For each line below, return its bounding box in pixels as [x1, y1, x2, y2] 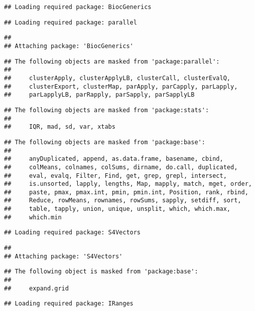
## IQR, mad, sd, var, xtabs [4, 123, 115, 131]
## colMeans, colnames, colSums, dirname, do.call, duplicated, [4, 163, 238, 171]
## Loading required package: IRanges [4, 300, 134, 307]
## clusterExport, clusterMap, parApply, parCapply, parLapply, [4, 83, 238, 90]
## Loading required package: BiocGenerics [4, 4, 152, 11]
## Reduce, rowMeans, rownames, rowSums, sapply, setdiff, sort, [4, 197, 241, 204]
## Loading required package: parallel [4, 19, 137, 26]
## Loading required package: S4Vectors [4, 229, 141, 236]
